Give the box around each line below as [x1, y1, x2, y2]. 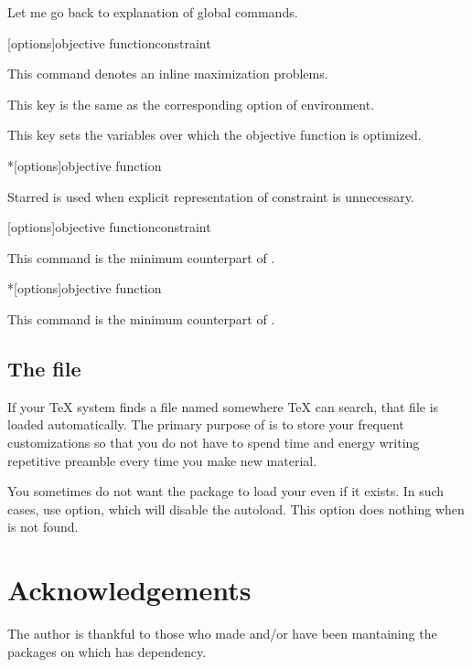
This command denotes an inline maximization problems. [7, 64, 328, 83]
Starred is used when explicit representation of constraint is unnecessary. [7, 186, 414, 206]
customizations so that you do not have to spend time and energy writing [7, 432, 420, 451]
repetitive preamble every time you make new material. [7, 450, 317, 470]
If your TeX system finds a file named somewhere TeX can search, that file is [7, 397, 439, 416]
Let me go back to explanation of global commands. [7, 3, 298, 21]
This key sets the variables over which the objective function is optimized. [7, 125, 422, 144]
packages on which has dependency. [7, 641, 207, 661]
